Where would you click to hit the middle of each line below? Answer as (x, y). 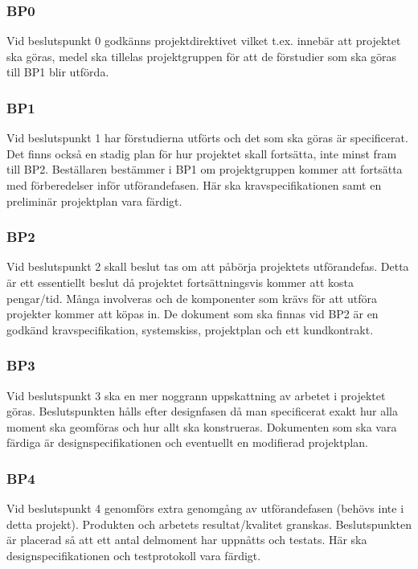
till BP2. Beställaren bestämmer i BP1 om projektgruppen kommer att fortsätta (205, 169)
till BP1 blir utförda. (58, 72)
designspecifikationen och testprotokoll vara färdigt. (134, 555)
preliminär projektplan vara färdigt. (94, 201)
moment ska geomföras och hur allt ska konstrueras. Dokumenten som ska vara (202, 426)
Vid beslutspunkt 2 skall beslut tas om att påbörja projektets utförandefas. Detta (208, 266)
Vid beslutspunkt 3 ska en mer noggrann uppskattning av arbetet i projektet (196, 395)
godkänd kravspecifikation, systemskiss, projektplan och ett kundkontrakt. (190, 329)
